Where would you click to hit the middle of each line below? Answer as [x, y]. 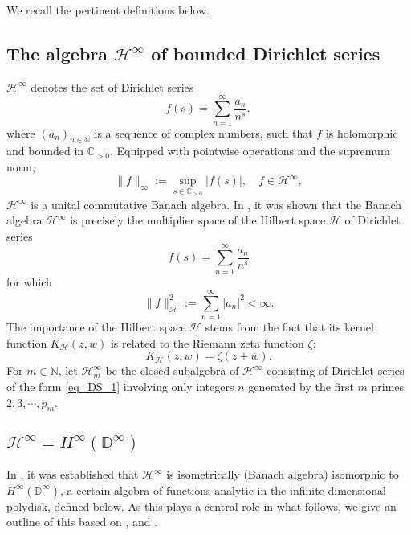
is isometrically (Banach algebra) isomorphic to [283, 474]
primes [388, 387]
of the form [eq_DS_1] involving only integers [120, 387]
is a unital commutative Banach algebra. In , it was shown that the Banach [216, 204]
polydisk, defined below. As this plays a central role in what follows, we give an [201, 506]
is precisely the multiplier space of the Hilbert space [198, 220]
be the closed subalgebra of [172, 370]
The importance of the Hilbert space [96, 327]
